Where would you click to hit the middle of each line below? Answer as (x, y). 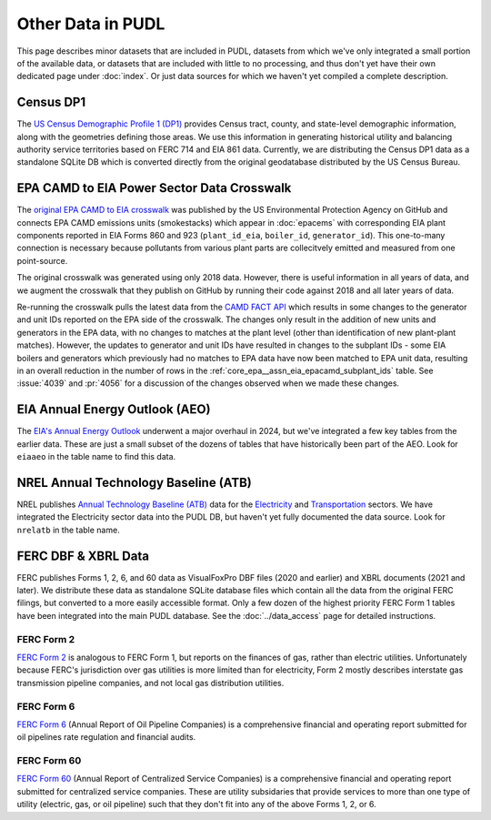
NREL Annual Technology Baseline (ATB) (134, 482)
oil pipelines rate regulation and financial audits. (106, 737)
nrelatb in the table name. (68, 530)
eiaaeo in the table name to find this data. (96, 457)
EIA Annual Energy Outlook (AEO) (114, 410)
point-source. (42, 260)
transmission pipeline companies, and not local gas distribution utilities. (150, 683)
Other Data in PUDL (91, 24)
